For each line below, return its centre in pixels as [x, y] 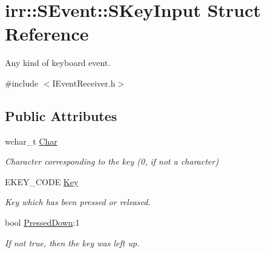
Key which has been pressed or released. [78, 202]
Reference [47, 34]
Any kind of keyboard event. [58, 63]
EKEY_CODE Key [42, 181]
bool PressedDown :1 [42, 222]
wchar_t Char [31, 141]
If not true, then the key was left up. [72, 242]
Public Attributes [61, 115]
